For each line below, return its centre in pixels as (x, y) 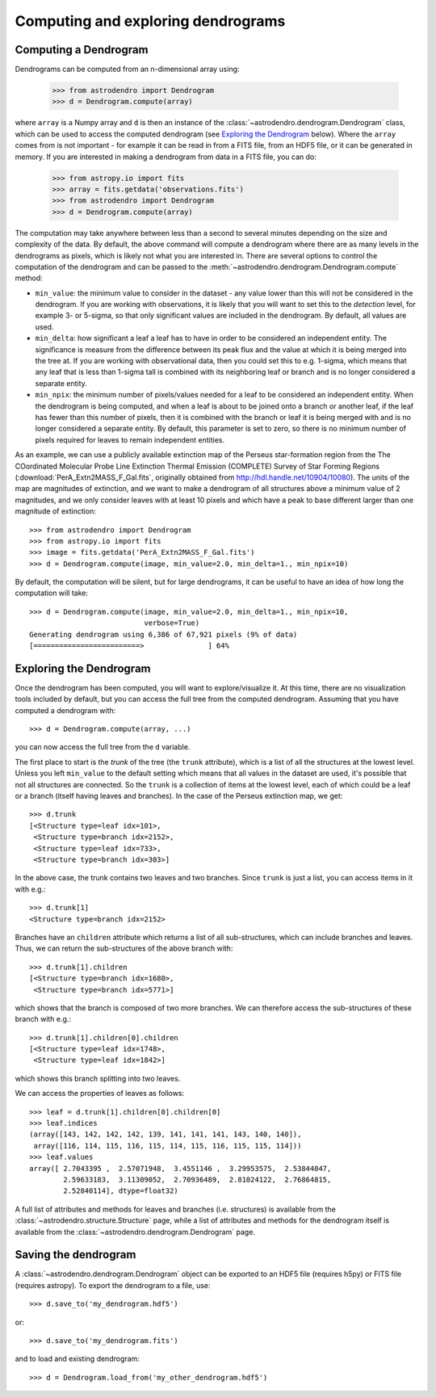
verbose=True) (172, 623)
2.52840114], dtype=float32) (121, 1191)
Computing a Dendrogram (82, 50)
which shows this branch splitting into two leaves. (98, 1078)
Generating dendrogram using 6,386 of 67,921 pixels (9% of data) (163, 634)
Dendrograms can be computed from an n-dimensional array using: (127, 69)
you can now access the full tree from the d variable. (103, 747)
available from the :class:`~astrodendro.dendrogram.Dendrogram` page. (135, 1232)
